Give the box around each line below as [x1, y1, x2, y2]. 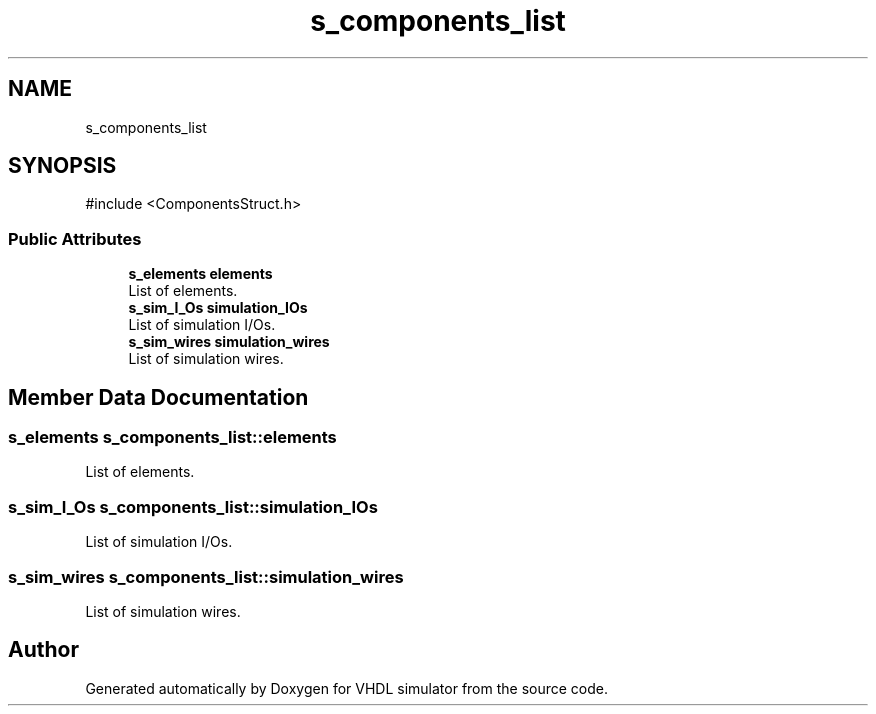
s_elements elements [128, 265, 273, 283]
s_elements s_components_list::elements [8, 427, 337, 448]
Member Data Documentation [8, 384, 309, 410]
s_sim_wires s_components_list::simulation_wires [8, 566, 404, 587]
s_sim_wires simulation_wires [128, 333, 330, 351]
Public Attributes [8, 228, 142, 249]
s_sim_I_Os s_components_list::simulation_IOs [8, 496, 378, 517]
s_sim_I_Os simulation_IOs [128, 299, 308, 317]
